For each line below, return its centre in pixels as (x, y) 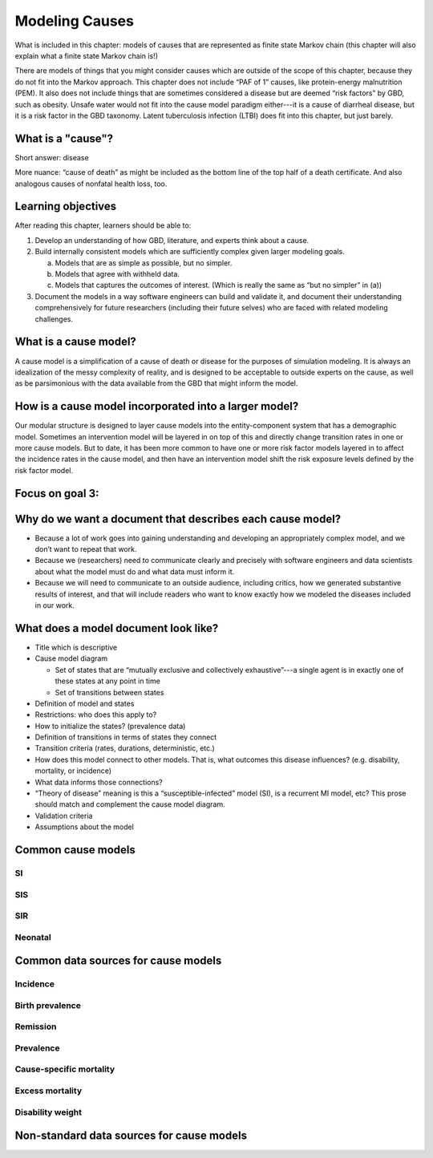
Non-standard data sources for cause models (131, 1136)
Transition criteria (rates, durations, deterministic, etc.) (125, 748)
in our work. (55, 605)
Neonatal (33, 937)
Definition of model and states (85, 703)
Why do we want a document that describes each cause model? (178, 518)
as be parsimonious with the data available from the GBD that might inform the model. (156, 383)
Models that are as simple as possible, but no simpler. (144, 263)
